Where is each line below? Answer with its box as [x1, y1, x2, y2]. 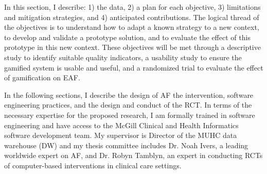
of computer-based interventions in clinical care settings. [4, 160, 182, 170]
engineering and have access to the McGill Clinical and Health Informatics [4, 119, 239, 130]
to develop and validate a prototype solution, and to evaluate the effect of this [4, 31, 251, 42]
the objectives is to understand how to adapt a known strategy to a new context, [4, 22, 259, 32]
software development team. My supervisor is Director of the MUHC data [4, 130, 237, 141]
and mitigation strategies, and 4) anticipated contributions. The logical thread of [4, 11, 259, 22]
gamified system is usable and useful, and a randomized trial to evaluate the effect [4, 62, 263, 73]
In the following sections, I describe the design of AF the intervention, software [4, 89, 254, 100]
